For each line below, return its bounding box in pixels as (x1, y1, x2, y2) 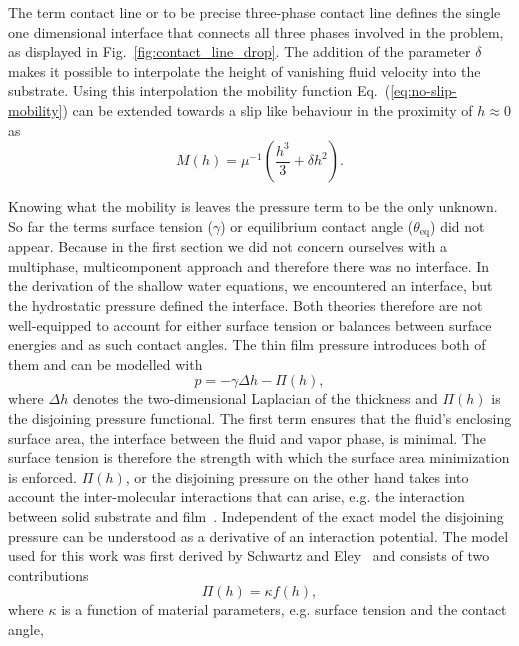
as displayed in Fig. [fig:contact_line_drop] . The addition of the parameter (8, 41, 471, 62)
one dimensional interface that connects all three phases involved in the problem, (8, 21, 504, 42)
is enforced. (8, 466, 77, 487)
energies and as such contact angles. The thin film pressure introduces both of (8, 334, 486, 355)
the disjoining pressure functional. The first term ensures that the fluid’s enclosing (8, 407, 512, 428)
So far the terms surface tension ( (8, 215, 213, 236)
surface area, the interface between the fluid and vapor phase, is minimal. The (8, 427, 486, 448)
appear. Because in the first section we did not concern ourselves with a (8, 236, 447, 257)
